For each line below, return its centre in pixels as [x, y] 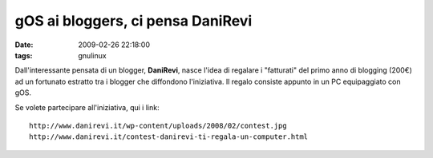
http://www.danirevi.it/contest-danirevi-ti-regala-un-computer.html [169, 137]
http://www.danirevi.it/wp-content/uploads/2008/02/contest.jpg [158, 125]
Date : [24, 45]
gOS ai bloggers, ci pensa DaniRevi [134, 21]
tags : [24, 55]
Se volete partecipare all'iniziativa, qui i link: [87, 107]
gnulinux [93, 55]
